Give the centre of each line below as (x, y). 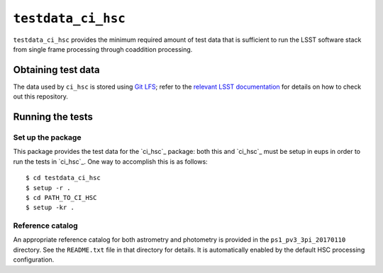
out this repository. (41, 96)
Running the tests (53, 117)
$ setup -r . (48, 188)
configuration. (34, 260)
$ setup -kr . (50, 208)
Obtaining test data (57, 70)
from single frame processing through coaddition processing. (103, 49)
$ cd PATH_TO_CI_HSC (61, 197)
